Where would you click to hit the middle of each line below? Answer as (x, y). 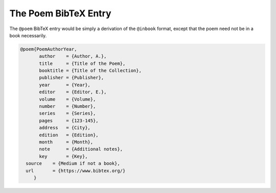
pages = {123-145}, (69, 120)
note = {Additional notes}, (81, 149)
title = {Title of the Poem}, (82, 63)
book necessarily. (28, 35)
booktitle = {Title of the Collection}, (90, 71)
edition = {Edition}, (69, 135)
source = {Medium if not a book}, (73, 164)
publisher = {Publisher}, (72, 78)
